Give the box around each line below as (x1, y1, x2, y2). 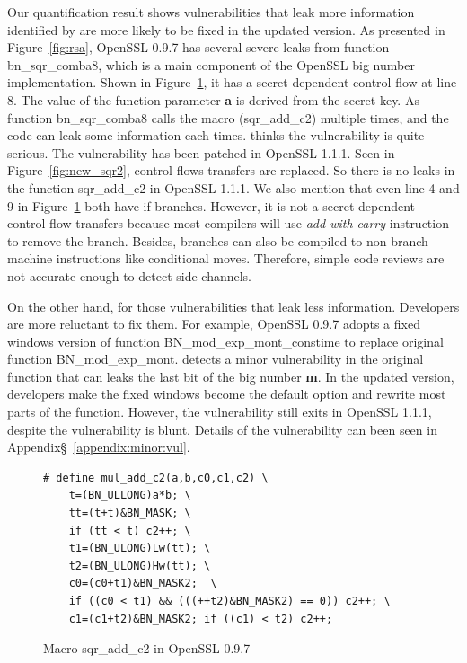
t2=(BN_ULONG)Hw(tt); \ (68, 559, 211, 572)
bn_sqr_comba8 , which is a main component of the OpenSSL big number (7, 55, 415, 74)
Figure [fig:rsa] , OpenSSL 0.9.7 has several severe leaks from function (7, 38, 390, 57)
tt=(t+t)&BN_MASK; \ (68, 507, 191, 520)
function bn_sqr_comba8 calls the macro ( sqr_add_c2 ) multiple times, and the (7, 108, 449, 127)
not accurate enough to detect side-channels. (7, 266, 252, 285)
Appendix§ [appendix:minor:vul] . (7, 438, 190, 456)
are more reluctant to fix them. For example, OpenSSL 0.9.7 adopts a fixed (7, 314, 420, 333)
